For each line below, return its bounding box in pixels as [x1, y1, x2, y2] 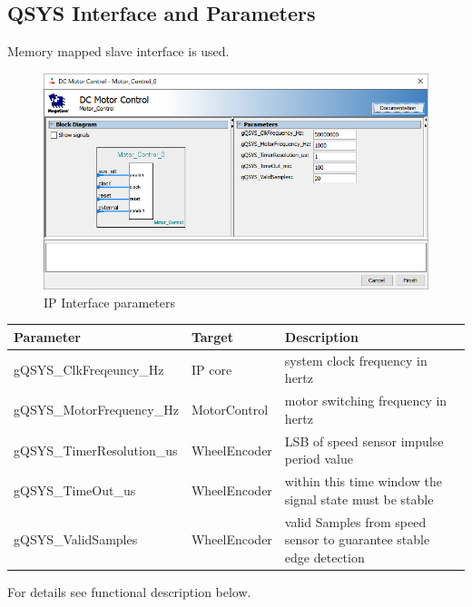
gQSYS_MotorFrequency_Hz [14, 400, 179, 419]
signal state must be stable [284, 489, 434, 508]
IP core [191, 359, 232, 378]
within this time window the [284, 472, 442, 491]
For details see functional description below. [7, 582, 251, 601]
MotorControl [191, 400, 269, 419]
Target [191, 327, 233, 346]
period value [284, 449, 353, 468]
